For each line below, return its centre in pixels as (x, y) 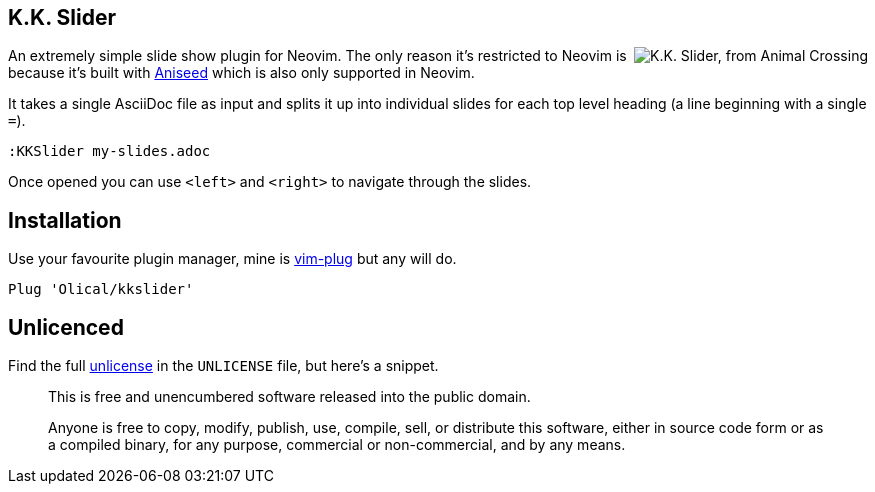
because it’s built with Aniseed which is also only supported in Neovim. (241, 73)
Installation (65, 220)
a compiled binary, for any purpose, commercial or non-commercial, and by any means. (337, 445)
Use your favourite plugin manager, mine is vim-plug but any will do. (232, 259)
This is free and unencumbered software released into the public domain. (289, 397)
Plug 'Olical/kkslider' (101, 289)
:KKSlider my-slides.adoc (109, 151)
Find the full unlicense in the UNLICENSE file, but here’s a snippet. (223, 366)
